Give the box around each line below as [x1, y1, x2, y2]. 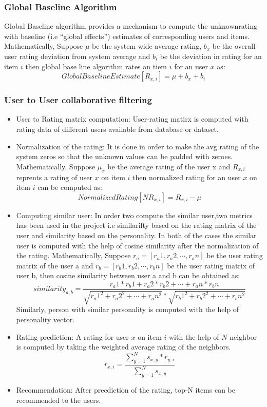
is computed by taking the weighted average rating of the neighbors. [16, 341, 231, 352]
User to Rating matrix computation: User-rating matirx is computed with [16, 113, 249, 124]
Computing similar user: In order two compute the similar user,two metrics [16, 209, 253, 220]
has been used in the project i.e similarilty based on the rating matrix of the [16, 220, 257, 230]
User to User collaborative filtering [4, 93, 152, 106]
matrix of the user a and [16, 260, 93, 270]
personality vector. [16, 314, 75, 324]
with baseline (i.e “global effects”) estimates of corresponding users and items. [4, 30, 250, 41]
